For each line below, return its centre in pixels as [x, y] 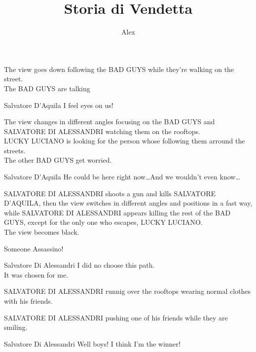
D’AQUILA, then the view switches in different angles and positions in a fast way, [128, 203]
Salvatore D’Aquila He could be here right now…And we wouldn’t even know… [122, 177]
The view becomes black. [42, 232]
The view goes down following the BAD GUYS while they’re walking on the [119, 69]
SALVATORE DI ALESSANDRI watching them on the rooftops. [102, 131]
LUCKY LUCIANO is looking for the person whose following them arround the [125, 141]
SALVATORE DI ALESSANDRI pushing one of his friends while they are [116, 317]
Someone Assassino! [34, 248]
